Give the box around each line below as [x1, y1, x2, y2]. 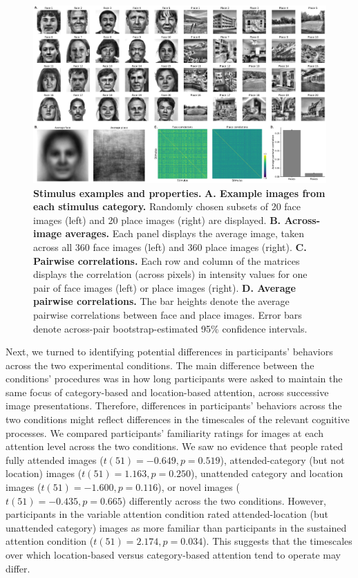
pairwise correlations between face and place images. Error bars [33, 307, 302, 321]
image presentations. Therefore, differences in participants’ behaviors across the [6, 398, 342, 413]
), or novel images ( [158, 480, 240, 494]
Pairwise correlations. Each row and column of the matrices [33, 253, 300, 268]
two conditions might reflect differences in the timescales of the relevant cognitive [6, 412, 350, 427]
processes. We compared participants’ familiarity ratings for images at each [6, 425, 323, 440]
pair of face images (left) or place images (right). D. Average [33, 280, 296, 295]
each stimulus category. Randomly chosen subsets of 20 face [33, 199, 301, 214]
